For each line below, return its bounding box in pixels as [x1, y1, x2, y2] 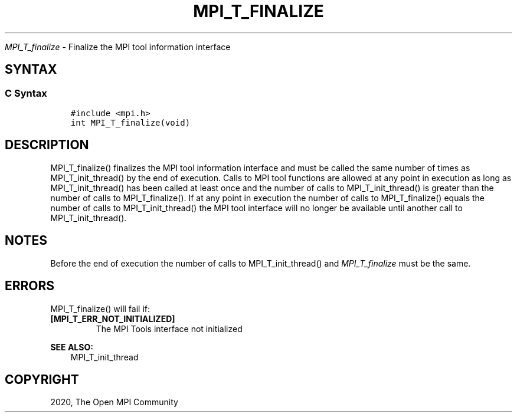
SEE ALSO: [50, 342, 93, 352]
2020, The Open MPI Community [50, 397, 178, 408]
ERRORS [5, 278, 55, 294]
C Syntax [5, 87, 47, 99]
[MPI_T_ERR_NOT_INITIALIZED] [50, 313, 175, 324]
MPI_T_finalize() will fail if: [50, 303, 150, 314]
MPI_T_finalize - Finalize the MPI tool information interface [5, 41, 231, 52]
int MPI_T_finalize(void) [70, 117, 191, 127]
